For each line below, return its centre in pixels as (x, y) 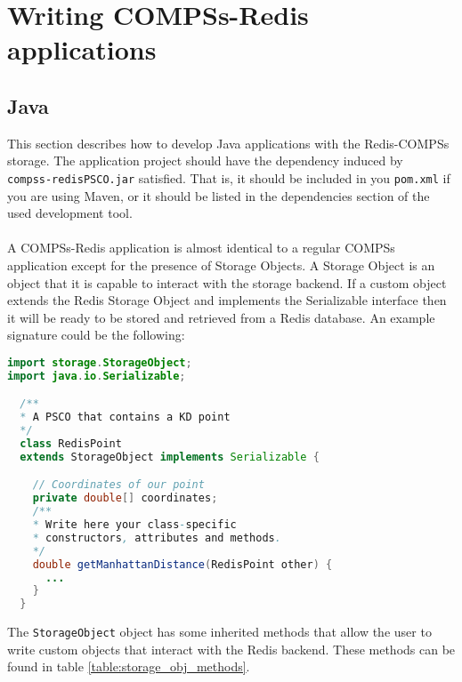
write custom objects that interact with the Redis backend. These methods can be (231, 649)
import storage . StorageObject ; (100, 362)
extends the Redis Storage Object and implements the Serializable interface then (227, 300)
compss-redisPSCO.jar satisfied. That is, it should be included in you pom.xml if (229, 177)
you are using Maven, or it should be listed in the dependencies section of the (219, 195)
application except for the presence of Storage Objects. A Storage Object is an (221, 265)
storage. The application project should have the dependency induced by (205, 160)
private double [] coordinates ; (125, 498)
